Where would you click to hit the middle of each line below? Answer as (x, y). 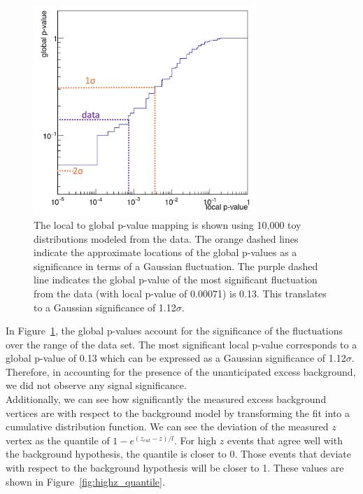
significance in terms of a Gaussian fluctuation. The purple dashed (176, 266)
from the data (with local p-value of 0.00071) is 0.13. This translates (180, 293)
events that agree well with (285, 440)
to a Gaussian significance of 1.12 (105, 307)
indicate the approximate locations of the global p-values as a (165, 252)
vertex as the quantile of (58, 440)
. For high (195, 440)
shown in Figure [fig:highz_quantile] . (85, 481)
